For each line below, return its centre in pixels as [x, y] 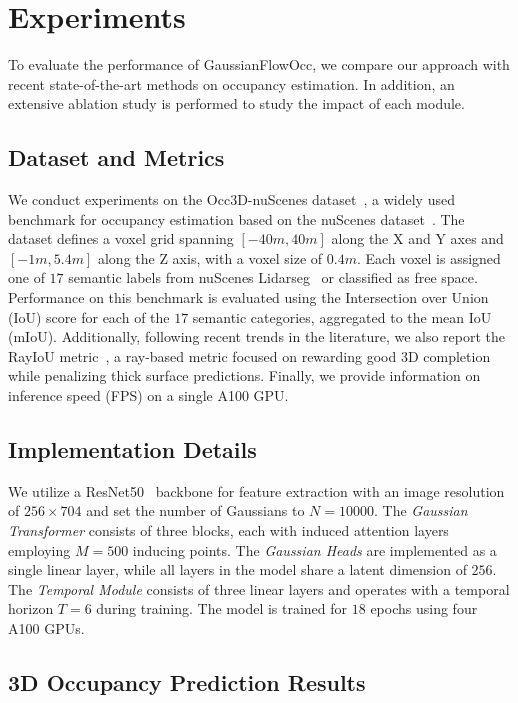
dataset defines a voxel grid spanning [121, 238]
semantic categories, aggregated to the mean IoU [342, 316]
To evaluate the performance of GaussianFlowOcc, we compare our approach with [259, 64]
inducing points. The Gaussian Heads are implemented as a [314, 549]
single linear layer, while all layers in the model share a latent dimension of [237, 569]
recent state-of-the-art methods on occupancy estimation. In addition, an [231, 83]
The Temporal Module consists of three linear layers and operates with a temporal [259, 588]
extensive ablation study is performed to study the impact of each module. [236, 103]
